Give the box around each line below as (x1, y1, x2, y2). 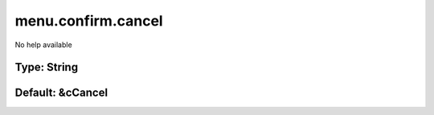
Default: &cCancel (14, 86, 108, 100)
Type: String (14, 61, 79, 74)
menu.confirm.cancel (14, 12, 164, 30)
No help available (14, 40, 72, 50)
